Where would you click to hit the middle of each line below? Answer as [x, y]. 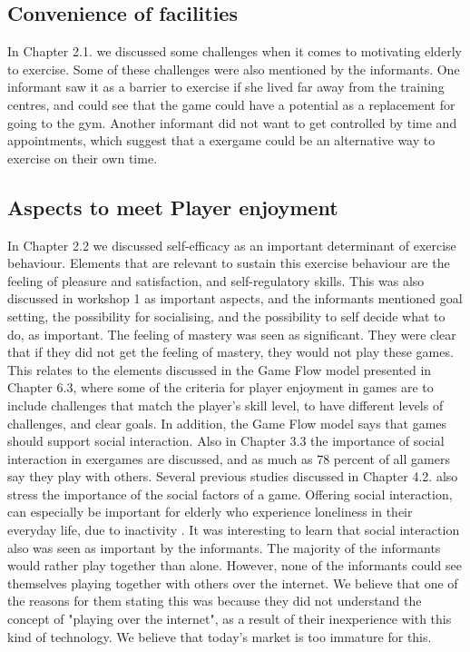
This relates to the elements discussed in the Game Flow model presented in [220, 369]
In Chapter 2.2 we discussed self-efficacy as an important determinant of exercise [232, 245]
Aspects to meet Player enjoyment [173, 207]
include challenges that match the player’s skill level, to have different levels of [225, 405]
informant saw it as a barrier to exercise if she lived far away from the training [226, 87]
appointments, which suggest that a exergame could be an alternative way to [221, 140]
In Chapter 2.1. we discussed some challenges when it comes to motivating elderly [235, 51]
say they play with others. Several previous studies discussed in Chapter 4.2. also [233, 476]
